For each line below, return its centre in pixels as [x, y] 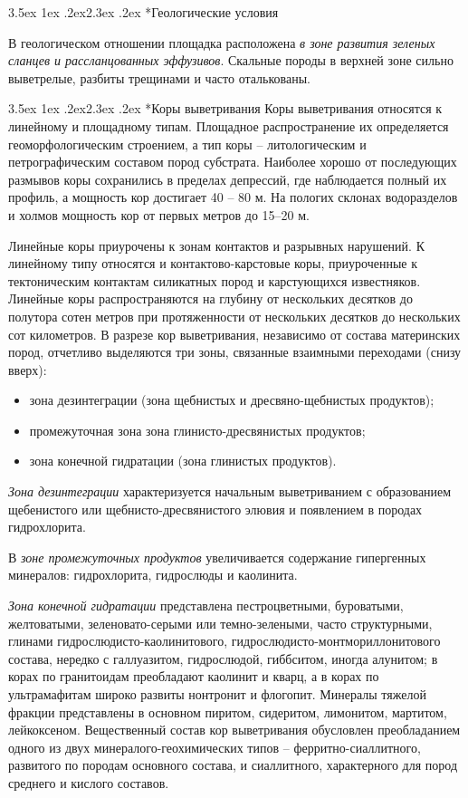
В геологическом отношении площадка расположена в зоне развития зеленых [222, 42]
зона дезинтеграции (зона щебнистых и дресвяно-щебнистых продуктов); [232, 400]
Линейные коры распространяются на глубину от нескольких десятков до [210, 298]
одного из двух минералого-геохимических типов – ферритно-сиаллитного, [215, 747]
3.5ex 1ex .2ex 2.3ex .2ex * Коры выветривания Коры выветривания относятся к [225, 108]
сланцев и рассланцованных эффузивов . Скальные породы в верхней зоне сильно [231, 60]
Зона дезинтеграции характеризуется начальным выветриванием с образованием [230, 491]
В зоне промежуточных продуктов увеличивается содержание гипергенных [217, 557]
